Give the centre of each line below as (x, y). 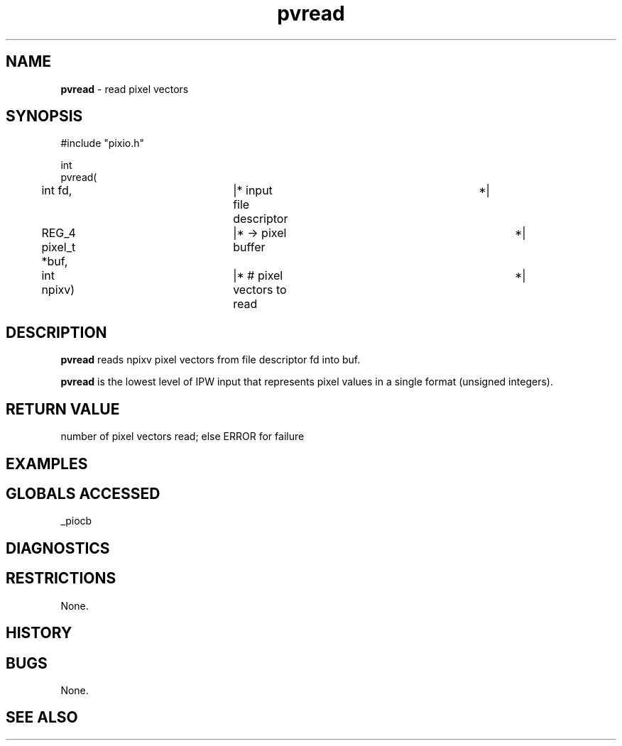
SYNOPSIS (44, 116)
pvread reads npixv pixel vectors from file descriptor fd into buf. (211, 360)
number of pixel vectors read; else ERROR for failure (182, 437)
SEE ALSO (42, 718)
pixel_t (59, 247)
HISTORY (39, 633)
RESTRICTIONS (61, 578)
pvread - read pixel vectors (125, 89)
